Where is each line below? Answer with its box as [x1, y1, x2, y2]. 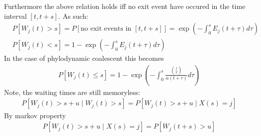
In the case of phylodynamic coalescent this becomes [4, 53, 164, 63]
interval [4, 10, 27, 21]
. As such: [58, 10, 88, 21]
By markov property [4, 110, 66, 120]
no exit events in [81, 25, 132, 33]
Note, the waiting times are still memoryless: [4, 87, 140, 97]
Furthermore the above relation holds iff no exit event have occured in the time [4, 1, 246, 11]
